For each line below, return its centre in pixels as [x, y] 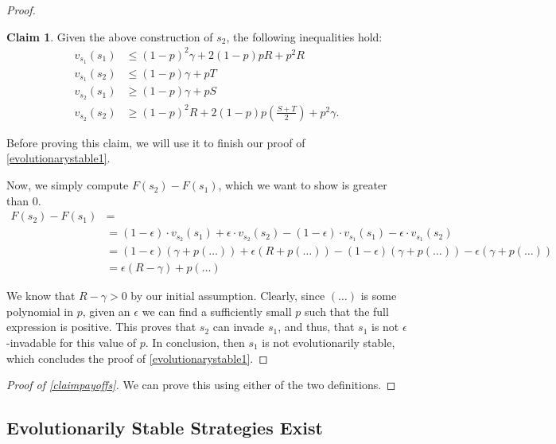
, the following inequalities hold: [304, 36]
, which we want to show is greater [303, 185]
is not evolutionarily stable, [329, 343]
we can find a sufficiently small [217, 311]
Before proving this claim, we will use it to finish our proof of [156, 142]
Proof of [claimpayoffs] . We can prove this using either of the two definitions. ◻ [201, 385]
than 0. [24, 200]
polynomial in [40, 311]
